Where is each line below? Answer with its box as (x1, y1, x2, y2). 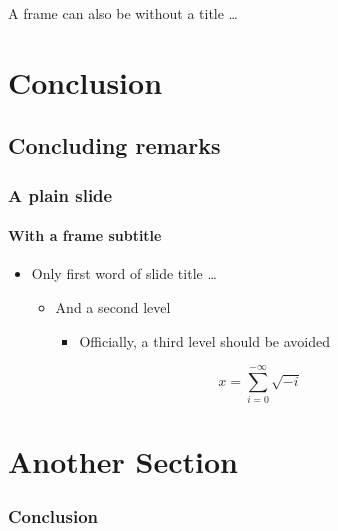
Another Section (8, 441, 238, 482)
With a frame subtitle (8, 225, 162, 246)
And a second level (55, 296, 171, 317)
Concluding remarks (8, 130, 221, 161)
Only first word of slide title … (31, 263, 217, 284)
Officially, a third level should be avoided (79, 330, 330, 351)
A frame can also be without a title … (8, 3, 238, 23)
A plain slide (8, 182, 113, 207)
